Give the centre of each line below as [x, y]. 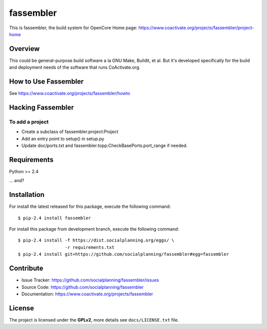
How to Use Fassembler [46, 82]
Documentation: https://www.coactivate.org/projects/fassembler [87, 294]
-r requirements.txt [89, 247]
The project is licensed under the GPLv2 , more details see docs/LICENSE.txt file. [94, 320]
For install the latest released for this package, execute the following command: [90, 207]
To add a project [29, 122]
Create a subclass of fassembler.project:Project [70, 132]
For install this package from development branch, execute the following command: [94, 229]
